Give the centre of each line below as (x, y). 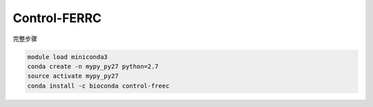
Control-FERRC (57, 18)
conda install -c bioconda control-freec (98, 86)
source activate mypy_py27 (73, 76)
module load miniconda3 (68, 57)
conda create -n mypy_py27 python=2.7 (93, 66)
